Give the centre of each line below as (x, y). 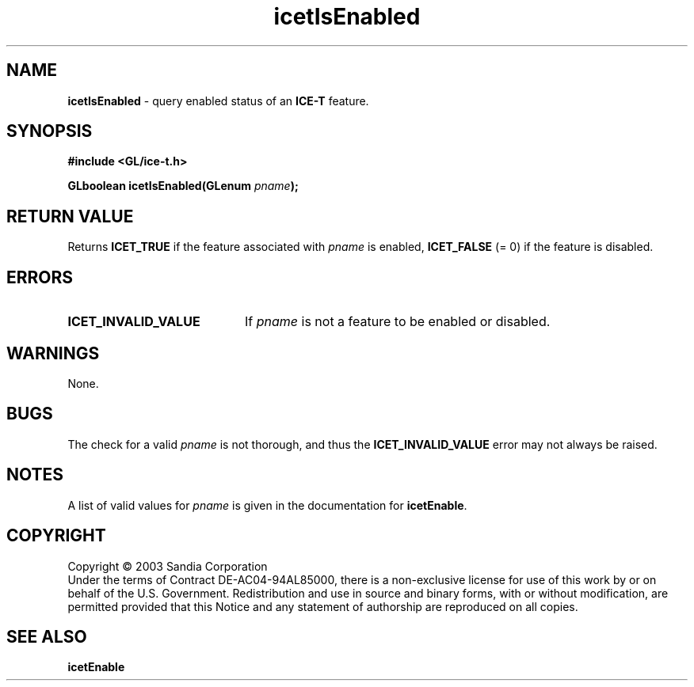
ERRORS (40, 277)
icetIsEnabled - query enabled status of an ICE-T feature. (218, 101)
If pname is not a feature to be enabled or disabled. (397, 322)
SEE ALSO (47, 636)
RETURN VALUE (70, 216)
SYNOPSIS (50, 131)
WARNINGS (53, 353)
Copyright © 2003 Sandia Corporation (168, 566)
